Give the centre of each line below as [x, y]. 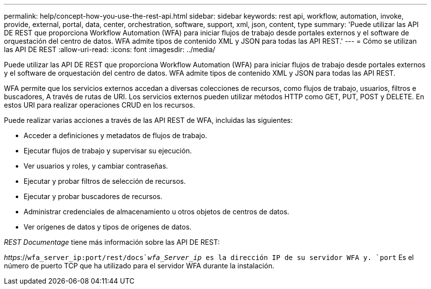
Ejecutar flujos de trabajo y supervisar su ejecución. [108, 151]
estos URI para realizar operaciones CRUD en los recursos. [100, 105]
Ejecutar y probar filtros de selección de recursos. [105, 181]
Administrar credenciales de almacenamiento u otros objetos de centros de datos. [156, 212]
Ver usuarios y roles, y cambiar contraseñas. [96, 166]
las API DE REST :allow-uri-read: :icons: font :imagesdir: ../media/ [110, 49]
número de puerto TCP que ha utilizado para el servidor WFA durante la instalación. [139, 266]
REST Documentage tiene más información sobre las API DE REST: [112, 242]
